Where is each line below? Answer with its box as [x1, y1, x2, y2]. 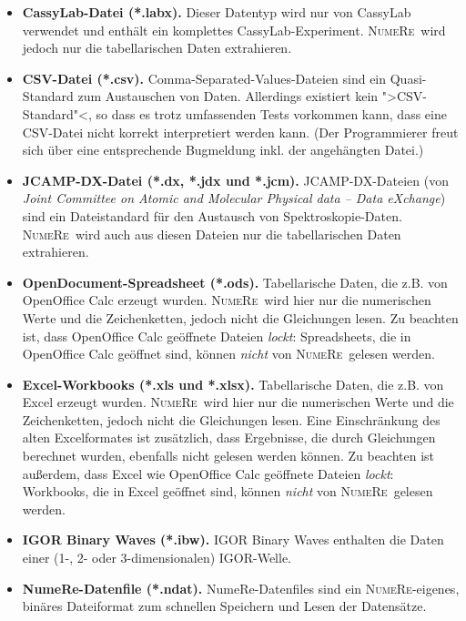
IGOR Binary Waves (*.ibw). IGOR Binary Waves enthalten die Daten [22, 530, 444, 549]
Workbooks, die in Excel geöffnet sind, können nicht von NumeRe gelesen [22, 482, 433, 501]
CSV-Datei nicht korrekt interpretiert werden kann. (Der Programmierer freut [22, 122, 459, 141]
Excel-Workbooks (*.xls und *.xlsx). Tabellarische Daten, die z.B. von [22, 374, 444, 393]
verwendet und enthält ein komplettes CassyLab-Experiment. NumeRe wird [22, 20, 446, 39]
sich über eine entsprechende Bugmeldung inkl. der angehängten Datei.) [22, 140, 424, 159]
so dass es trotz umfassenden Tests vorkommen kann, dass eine [96, 104, 447, 123]
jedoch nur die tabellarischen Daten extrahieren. [22, 38, 292, 57]
